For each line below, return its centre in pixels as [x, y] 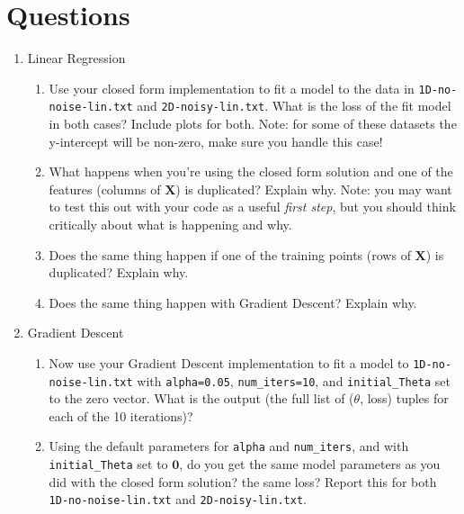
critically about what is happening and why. [170, 224]
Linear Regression [76, 58]
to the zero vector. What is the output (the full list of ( [201, 398]
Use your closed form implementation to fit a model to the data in [232, 88]
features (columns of [105, 189]
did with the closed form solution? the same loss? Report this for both [243, 481]
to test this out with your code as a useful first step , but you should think [252, 207]
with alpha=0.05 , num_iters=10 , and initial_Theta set [294, 380]
